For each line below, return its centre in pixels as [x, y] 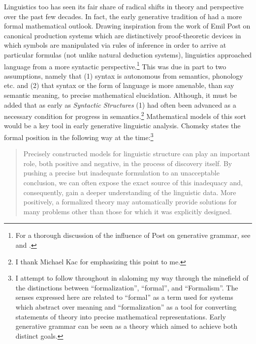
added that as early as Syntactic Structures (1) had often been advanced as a [120, 104]
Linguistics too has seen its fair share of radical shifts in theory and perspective [124, 6]
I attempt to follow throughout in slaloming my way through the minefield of [132, 278]
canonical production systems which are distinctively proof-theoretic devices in [123, 35]
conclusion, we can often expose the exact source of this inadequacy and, [133, 183]
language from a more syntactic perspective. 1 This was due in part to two [115, 65]
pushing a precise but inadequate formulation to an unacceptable [121, 173]
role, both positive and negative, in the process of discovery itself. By [128, 163]
